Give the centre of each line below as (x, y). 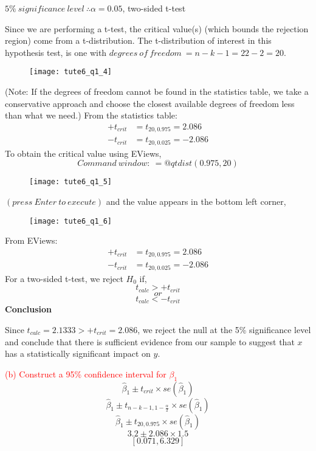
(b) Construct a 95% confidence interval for (86, 374)
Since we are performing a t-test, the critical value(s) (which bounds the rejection (157, 28)
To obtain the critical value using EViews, (83, 153)
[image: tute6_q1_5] (71, 182)
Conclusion (29, 309)
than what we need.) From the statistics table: (91, 115)
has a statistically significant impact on (78, 353)
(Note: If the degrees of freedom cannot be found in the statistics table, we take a (157, 91)
